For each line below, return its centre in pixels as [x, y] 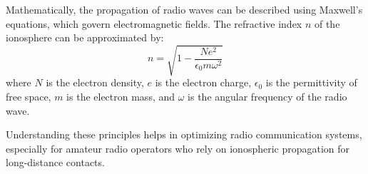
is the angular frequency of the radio [267, 96]
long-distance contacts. [55, 162]
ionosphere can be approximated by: [85, 37]
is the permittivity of [311, 82]
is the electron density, [95, 82]
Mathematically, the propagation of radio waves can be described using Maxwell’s [184, 9]
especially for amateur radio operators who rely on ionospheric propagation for [178, 148]
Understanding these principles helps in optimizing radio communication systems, [184, 134]
